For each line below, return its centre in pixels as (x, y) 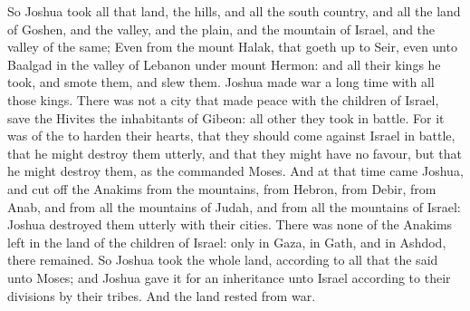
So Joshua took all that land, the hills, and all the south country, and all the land (234, 11)
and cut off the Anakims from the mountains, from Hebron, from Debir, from (222, 188)
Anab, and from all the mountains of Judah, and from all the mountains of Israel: (234, 206)
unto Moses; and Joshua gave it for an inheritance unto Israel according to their (229, 277)
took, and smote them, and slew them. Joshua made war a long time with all (221, 82)
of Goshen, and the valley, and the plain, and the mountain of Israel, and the (221, 29)
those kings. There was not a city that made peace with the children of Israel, (223, 99)
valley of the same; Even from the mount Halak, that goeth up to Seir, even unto (232, 47)
